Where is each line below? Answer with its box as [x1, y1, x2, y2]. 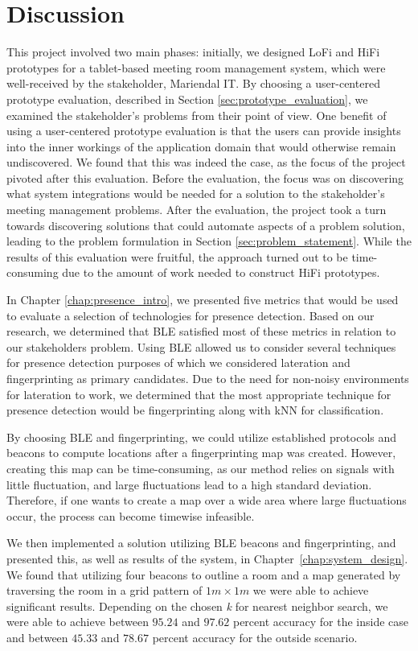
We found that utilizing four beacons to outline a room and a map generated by [6, 566, 401, 583]
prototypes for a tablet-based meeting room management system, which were [6, 59, 386, 76]
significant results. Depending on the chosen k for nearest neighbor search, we [6, 597, 388, 614]
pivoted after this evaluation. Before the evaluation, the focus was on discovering [6, 169, 404, 186]
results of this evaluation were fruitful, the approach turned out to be [6, 248, 348, 265]
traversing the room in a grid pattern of [6, 582, 203, 599]
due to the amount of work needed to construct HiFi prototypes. [62, 264, 380, 281]
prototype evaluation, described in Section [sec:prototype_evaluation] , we [6, 90, 368, 107]
